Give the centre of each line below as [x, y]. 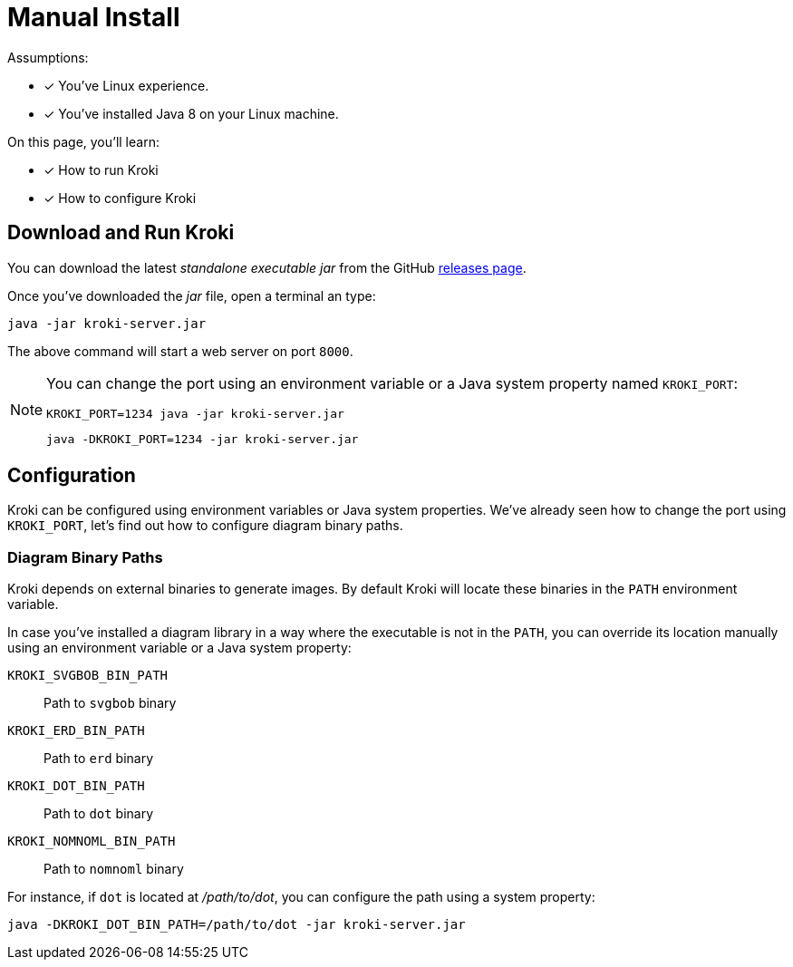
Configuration [72, 476]
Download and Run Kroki [121, 233]
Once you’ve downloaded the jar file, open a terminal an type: [192, 295]
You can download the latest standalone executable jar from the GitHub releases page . [267, 267]
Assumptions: [48, 57]
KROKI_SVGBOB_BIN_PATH [88, 676]
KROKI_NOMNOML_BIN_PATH [92, 841]
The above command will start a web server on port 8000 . [180, 351]
